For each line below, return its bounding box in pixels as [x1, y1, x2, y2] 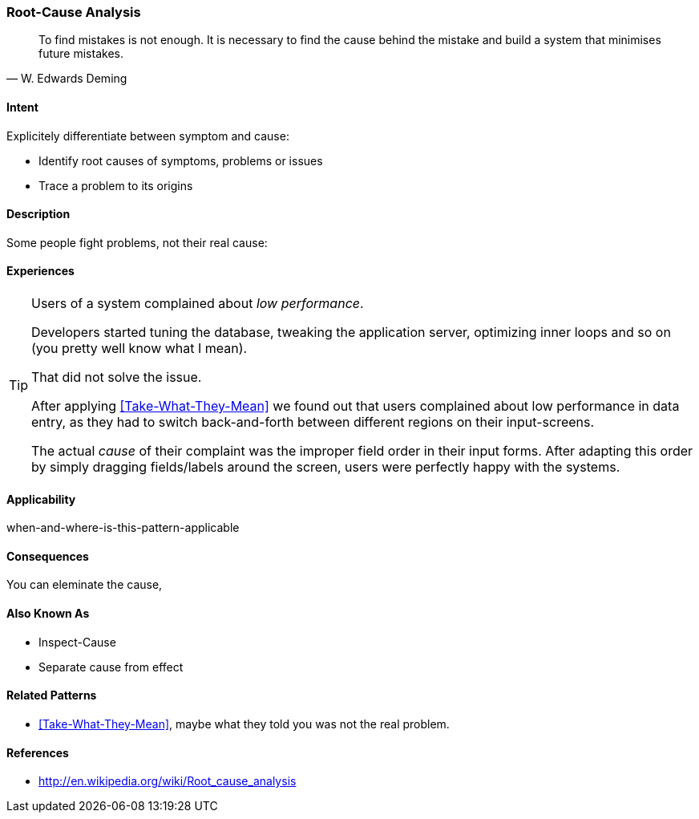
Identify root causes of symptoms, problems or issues [38, 153, 323, 168]
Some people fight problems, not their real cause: [6, 235, 268, 249]
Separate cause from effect [38, 659, 184, 674]
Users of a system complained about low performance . [31, 295, 364, 312]
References [6, 745, 69, 760]
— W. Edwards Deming [6, 71, 127, 86]
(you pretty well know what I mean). [31, 340, 248, 357]
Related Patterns [6, 688, 97, 703]
